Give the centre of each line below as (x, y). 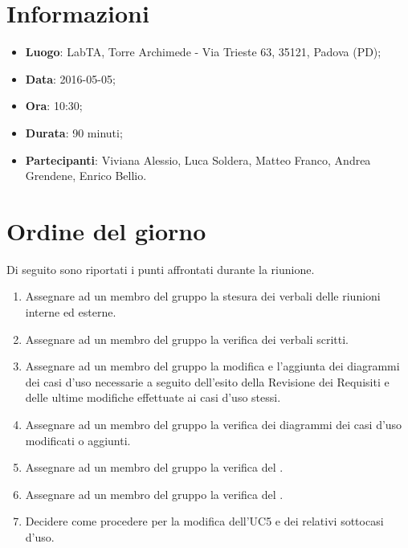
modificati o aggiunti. (78, 440)
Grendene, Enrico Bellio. (86, 176)
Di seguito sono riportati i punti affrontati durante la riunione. (161, 269)
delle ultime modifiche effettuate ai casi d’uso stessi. (153, 397)
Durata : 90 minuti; (74, 132)
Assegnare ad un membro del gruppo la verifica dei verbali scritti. (187, 339)
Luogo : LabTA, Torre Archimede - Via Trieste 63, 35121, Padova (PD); (203, 52)
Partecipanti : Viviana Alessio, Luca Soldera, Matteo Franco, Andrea (198, 159)
